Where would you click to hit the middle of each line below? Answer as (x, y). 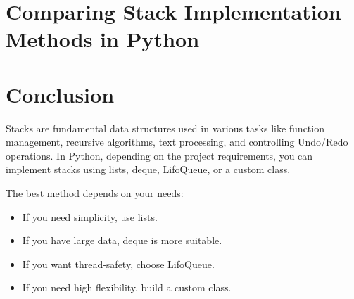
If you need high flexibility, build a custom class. (127, 287)
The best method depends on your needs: (95, 193)
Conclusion (60, 94)
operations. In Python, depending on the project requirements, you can (159, 155)
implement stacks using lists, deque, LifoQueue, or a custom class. (148, 169)
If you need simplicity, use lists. (90, 216)
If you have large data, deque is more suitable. (122, 240)
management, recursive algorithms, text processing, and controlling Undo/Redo (177, 142)
